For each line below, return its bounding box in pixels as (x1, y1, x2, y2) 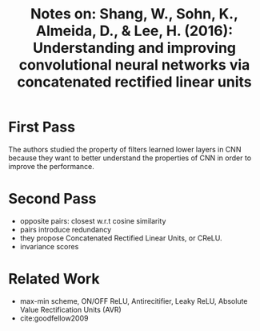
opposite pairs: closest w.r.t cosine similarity (19, 216, 166, 225)
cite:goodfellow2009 (19, 313, 89, 323)
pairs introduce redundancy (19, 224, 112, 234)
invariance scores (19, 241, 79, 251)
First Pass (8, 118, 76, 136)
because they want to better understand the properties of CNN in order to (8, 153, 252, 163)
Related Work (8, 270, 100, 289)
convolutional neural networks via (18, 56, 250, 75)
